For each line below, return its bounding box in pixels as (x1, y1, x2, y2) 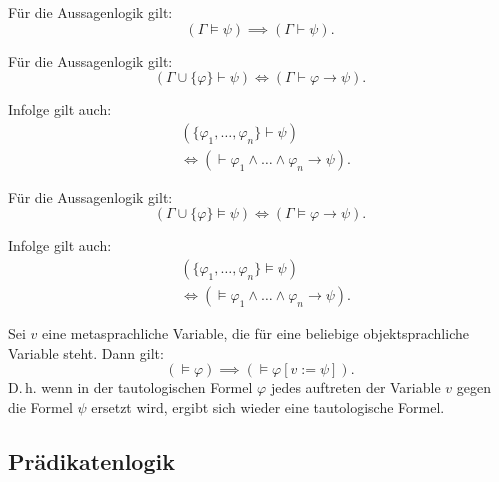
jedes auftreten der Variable (270, 377, 441, 398)
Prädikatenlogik (8, 445, 175, 476)
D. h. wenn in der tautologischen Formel (8, 377, 253, 398)
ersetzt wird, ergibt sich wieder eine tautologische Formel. (91, 396, 445, 417)
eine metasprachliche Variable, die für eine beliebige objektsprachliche (42, 323, 469, 344)
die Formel (8, 396, 73, 417)
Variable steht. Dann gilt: (8, 342, 164, 363)
